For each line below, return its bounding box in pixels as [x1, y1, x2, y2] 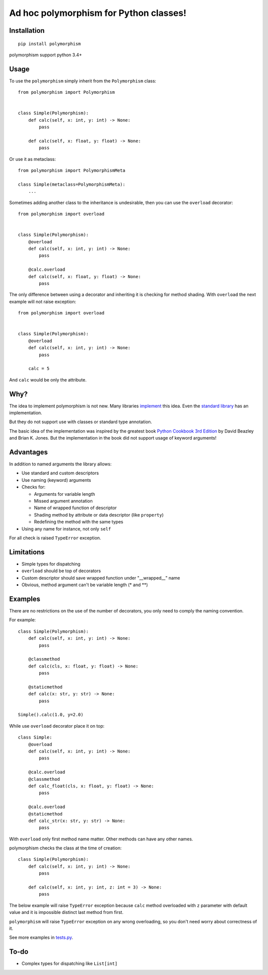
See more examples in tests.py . [9, 934, 73, 941]
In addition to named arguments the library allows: [9, 461, 112, 467]
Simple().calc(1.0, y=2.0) [18, 712, 84, 718]
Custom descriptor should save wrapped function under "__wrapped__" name [21, 575, 181, 581]
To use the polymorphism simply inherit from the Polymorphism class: [9, 77, 156, 84]
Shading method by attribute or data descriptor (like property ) [34, 512, 164, 518]
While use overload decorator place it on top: [9, 723, 105, 729]
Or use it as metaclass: [9, 156, 56, 162]
